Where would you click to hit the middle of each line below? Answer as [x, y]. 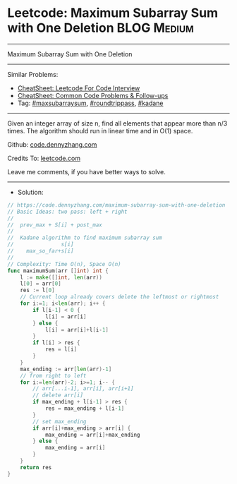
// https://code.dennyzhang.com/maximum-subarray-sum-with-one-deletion [116, 205]
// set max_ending [60, 421]
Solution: [30, 192]
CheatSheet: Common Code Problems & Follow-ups [93, 95]
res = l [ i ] [61, 350]
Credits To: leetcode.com [44, 158]
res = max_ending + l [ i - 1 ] [85, 409]
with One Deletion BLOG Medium [101, 28]
